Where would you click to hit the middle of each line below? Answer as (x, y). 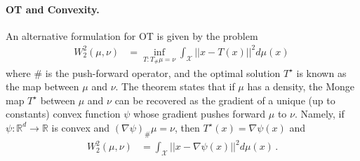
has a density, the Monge (301, 86)
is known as (321, 72)
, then (187, 127)
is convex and (81, 127)
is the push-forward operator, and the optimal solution (163, 72)
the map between (42, 86)
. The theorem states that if (175, 86)
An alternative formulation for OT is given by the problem (132, 35)
